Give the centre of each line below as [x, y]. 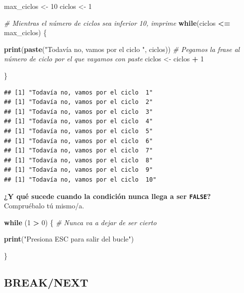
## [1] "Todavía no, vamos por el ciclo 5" [78, 131]
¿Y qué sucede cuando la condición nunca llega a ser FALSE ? [107, 196]
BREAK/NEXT [46, 282]
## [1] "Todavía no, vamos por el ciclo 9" [78, 170]
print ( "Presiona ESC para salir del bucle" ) [69, 239]
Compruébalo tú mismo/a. [44, 206]
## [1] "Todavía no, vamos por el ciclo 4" [78, 122]
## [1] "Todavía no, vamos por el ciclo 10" [80, 179]
